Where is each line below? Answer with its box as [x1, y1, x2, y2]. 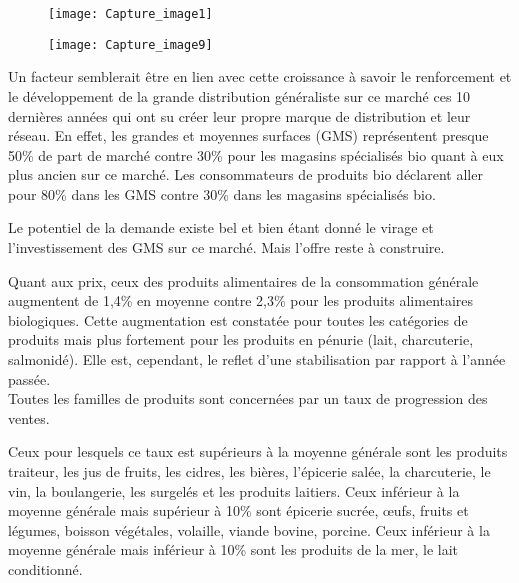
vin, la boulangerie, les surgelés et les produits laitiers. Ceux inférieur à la [8, 480, 460, 501]
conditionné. [8, 558, 83, 579]
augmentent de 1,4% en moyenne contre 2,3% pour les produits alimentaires [8, 290, 474, 311]
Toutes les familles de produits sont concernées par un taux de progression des [8, 388, 488, 409]
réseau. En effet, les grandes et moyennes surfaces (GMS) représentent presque [8, 125, 489, 146]
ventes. [8, 407, 50, 428]
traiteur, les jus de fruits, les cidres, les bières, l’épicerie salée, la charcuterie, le [8, 461, 491, 481]
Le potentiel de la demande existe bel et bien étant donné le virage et [8, 217, 434, 238]
